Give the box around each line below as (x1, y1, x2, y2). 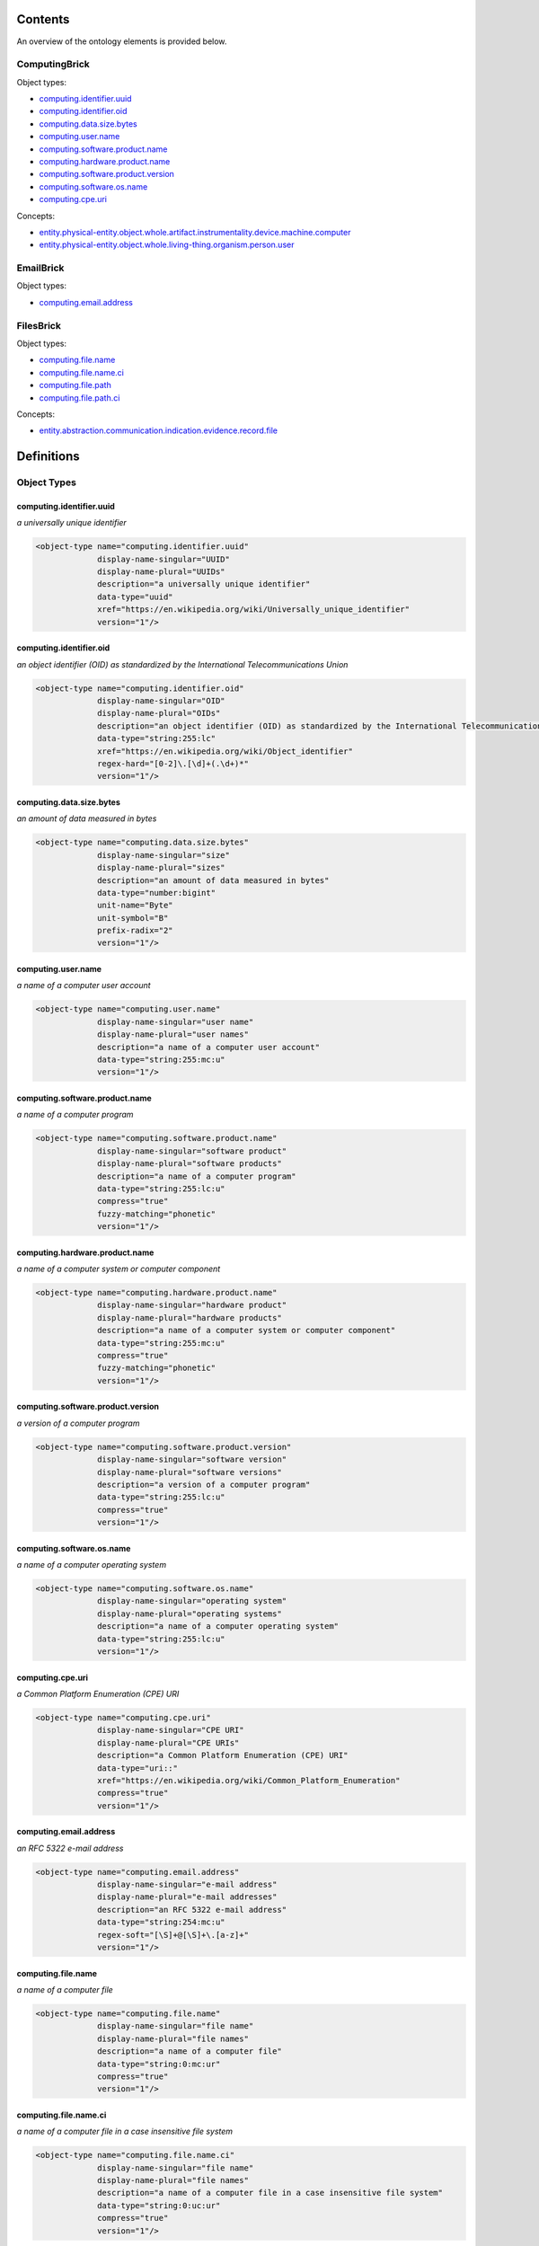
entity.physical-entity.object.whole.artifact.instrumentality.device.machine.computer (39, 226, 351, 237)
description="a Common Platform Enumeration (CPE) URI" (97, 1750, 349, 1761)
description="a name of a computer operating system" (97, 1622, 340, 1631)
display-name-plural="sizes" (97, 862, 225, 873)
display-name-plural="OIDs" (97, 708, 221, 719)
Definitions (16, 449, 80, 464)
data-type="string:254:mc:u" (97, 1917, 225, 1927)
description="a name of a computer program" (97, 1171, 296, 1181)
